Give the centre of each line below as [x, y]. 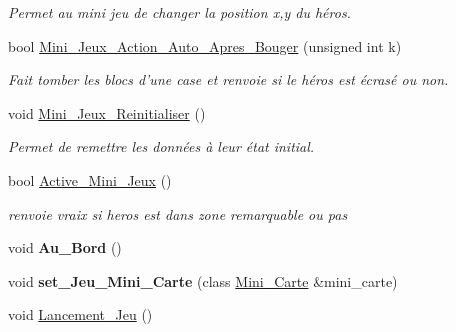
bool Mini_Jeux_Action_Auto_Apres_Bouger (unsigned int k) [205, 45]
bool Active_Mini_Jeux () [90, 179]
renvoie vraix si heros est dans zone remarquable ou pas [178, 213]
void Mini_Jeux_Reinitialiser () [107, 112]
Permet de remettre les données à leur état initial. [161, 146]
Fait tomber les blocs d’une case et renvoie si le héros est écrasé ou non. [228, 79]
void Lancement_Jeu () [80, 314]
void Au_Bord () [65, 247]
